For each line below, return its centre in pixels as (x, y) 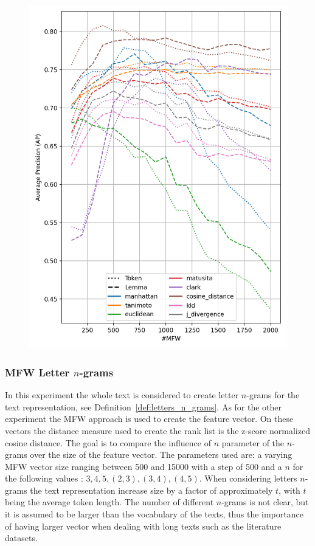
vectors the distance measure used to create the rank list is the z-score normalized (157, 430)
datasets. (21, 538)
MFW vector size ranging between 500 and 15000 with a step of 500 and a (144, 466)
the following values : (44, 478)
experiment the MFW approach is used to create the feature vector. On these (149, 419)
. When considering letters (248, 478)
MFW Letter (37, 372)
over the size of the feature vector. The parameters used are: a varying (161, 454)
